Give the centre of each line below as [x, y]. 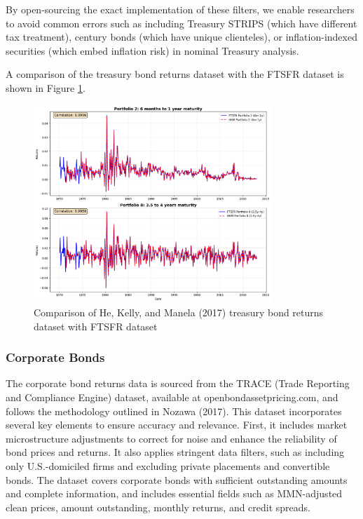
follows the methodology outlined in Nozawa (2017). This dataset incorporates [174, 411]
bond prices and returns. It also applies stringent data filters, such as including [175, 452]
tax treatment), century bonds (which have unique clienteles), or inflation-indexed [181, 37]
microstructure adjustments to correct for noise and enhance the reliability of [171, 438]
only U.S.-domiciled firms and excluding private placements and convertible [168, 466]
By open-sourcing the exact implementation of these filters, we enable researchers [180, 9]
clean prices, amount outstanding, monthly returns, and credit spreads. [158, 507]
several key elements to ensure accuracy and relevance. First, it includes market [177, 425]
